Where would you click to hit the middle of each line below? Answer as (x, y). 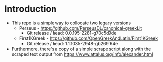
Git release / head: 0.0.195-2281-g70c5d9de (72, 33)
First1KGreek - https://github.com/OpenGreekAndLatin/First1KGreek (88, 38)
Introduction (31, 9)
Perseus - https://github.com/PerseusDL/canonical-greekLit (81, 28)
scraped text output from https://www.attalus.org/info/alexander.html (82, 54)
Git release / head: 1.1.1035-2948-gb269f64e (72, 43)
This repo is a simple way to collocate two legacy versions (71, 23)
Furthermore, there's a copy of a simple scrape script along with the (81, 49)
